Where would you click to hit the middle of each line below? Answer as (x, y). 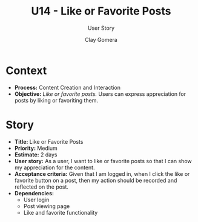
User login (36, 200)
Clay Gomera (101, 39)
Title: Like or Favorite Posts (49, 141)
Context (26, 70)
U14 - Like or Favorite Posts (101, 11)
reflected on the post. (41, 187)
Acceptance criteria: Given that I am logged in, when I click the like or (102, 173)
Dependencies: (34, 193)
